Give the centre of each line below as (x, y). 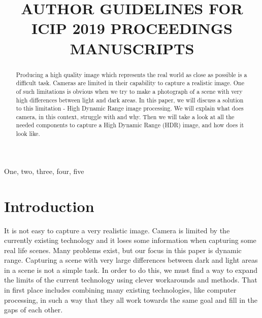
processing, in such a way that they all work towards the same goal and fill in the (131, 299)
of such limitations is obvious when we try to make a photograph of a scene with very (129, 91)
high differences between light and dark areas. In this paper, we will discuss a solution (130, 100)
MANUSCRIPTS (132, 48)
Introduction (49, 206)
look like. (28, 134)
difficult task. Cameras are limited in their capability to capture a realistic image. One (130, 83)
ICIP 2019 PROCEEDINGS (132, 28)
